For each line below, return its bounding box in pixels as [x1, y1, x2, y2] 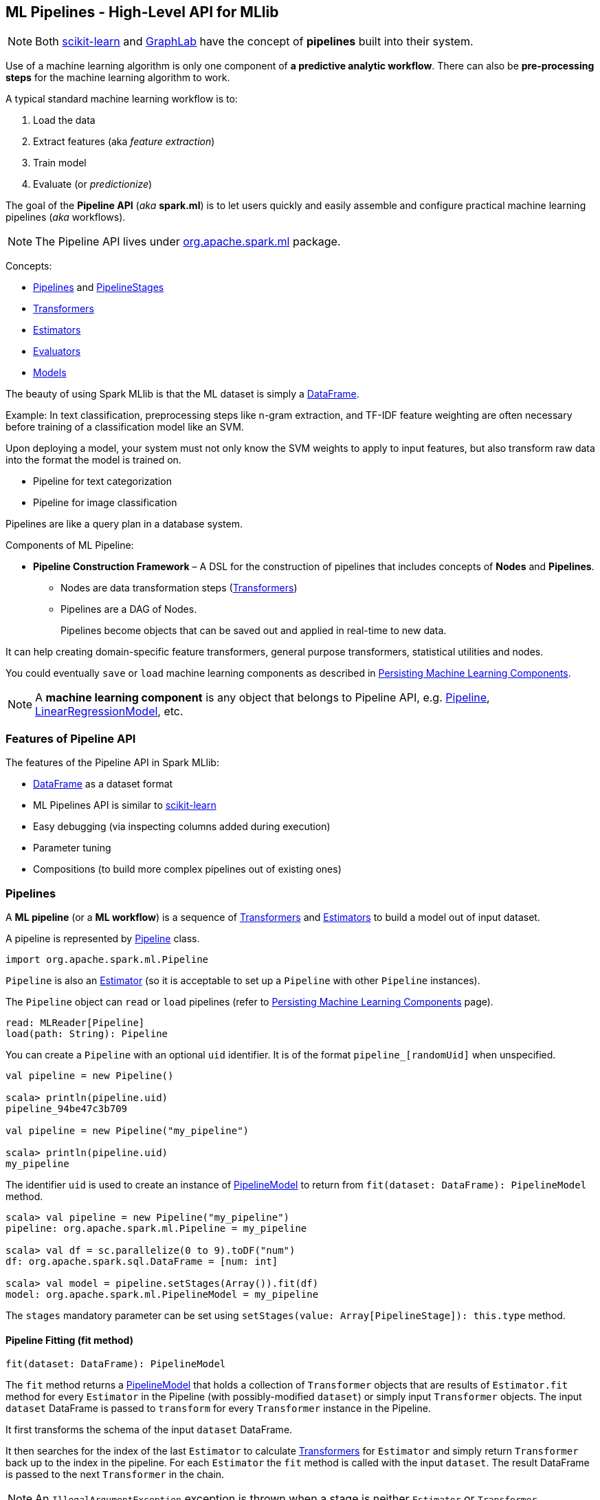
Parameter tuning [33, 842, 111, 854]
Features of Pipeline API [5, 731, 136, 746]
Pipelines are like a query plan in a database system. [5, 518, 243, 530]
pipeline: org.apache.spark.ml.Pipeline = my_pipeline [5, 1222, 307, 1234]
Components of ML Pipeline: [5, 539, 134, 552]
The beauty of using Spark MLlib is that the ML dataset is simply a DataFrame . [5, 388, 359, 400]
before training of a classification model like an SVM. [5, 421, 244, 433]
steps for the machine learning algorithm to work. [5, 72, 230, 84]
